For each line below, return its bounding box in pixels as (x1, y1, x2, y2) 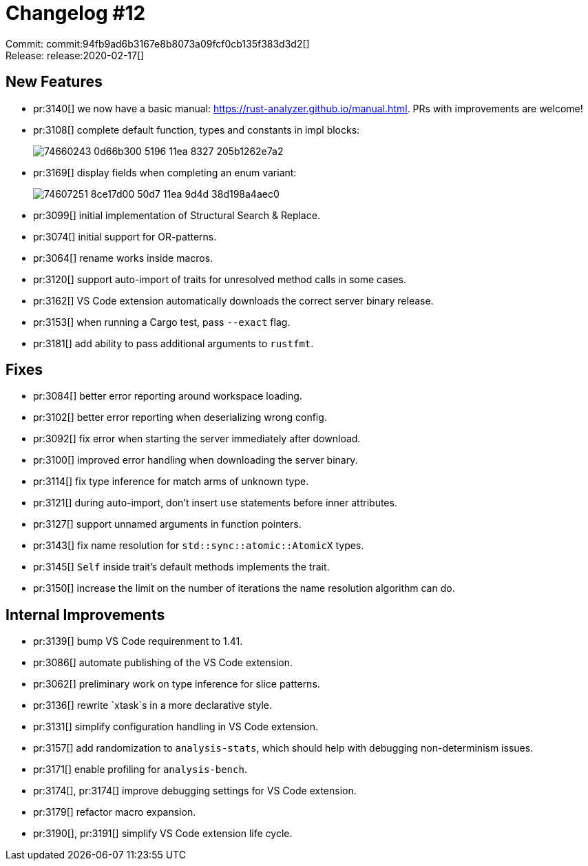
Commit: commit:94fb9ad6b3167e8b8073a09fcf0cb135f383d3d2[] (6, 37, 310, 50)
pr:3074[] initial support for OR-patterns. (33, 230, 217, 243)
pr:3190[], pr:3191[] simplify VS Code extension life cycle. (33, 827, 293, 840)
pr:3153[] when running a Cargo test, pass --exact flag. (33, 316, 291, 328)
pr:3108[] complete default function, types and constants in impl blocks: (33, 123, 360, 136)
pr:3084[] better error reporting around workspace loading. (33, 390, 302, 402)
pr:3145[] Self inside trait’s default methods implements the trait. (33, 561, 330, 573)
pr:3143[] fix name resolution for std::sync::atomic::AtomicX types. (33, 539, 364, 552)
